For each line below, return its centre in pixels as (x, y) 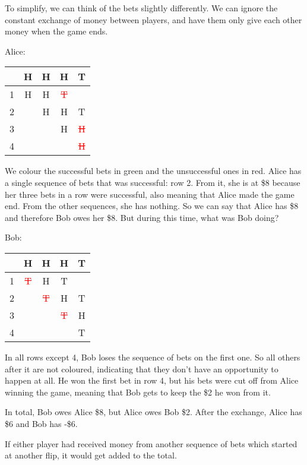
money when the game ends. (56, 31)
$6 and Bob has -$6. (41, 423)
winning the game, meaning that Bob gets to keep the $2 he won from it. (138, 392)
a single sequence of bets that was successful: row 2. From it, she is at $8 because (153, 182)
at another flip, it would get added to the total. (91, 455)
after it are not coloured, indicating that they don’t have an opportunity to (142, 368)
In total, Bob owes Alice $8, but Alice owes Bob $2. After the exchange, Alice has (153, 412)
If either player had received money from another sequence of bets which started (151, 443)
